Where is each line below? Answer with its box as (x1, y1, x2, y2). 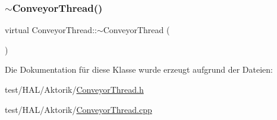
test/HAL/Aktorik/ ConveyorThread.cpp (5, 103, 152, 115)
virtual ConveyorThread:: (5, 24, 97, 36)
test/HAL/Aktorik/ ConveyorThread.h (5, 83, 144, 95)
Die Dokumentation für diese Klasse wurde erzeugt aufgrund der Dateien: (5, 63, 273, 76)
